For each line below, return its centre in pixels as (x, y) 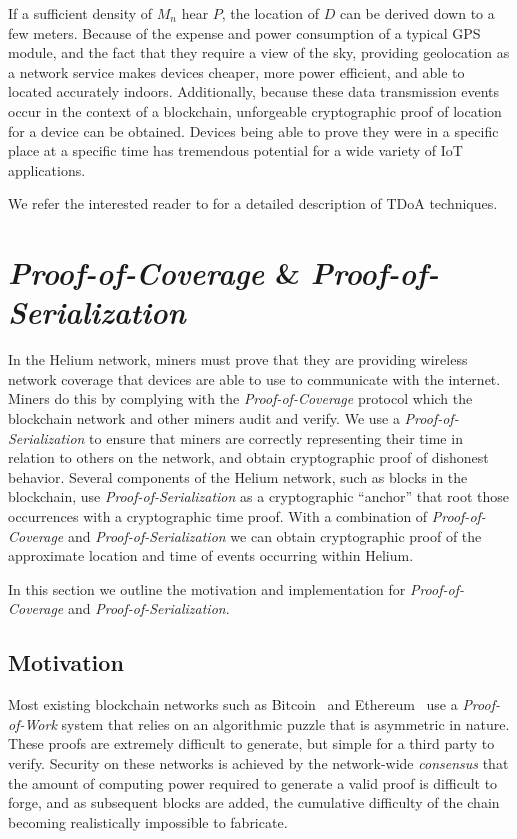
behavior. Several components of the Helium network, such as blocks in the (238, 476)
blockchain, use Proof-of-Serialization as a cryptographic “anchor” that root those (259, 496)
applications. (47, 169)
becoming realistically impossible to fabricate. (148, 821)
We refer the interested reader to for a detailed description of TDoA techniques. (253, 203)
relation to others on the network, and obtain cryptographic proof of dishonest (248, 457)
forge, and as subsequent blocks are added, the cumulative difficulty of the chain (254, 802)
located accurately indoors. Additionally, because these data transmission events (254, 91)
